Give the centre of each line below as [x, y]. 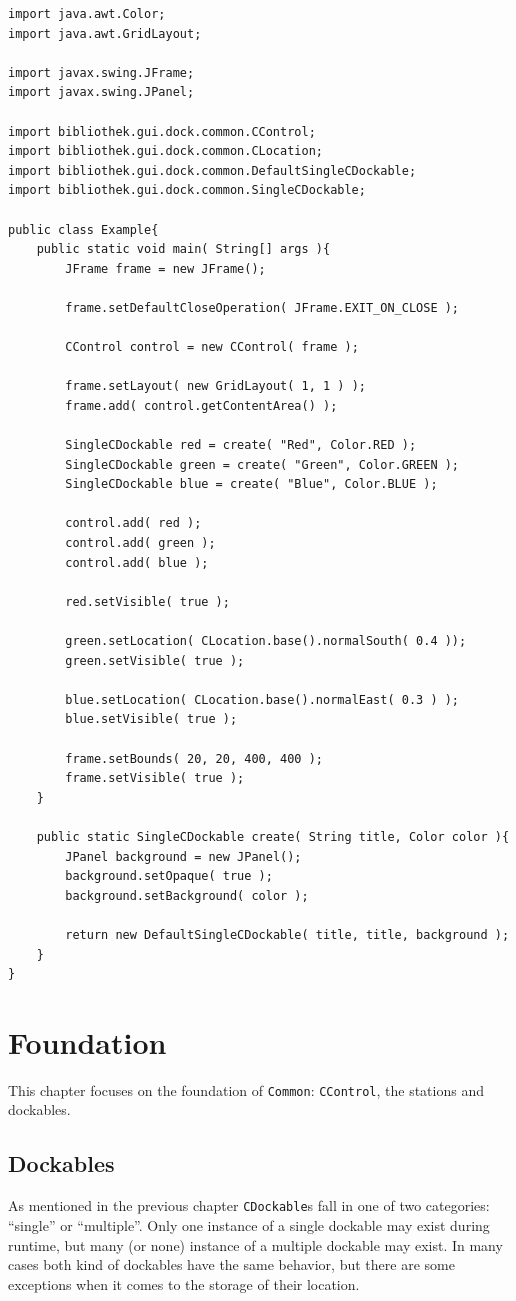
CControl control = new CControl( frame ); [212, 347]
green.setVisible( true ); [155, 660]
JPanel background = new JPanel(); [183, 856]
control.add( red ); [133, 523]
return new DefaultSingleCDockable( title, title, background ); [287, 934]
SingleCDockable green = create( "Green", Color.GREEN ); [262, 464]
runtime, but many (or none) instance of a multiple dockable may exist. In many [255, 1244]
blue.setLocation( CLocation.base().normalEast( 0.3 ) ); [262, 699]
